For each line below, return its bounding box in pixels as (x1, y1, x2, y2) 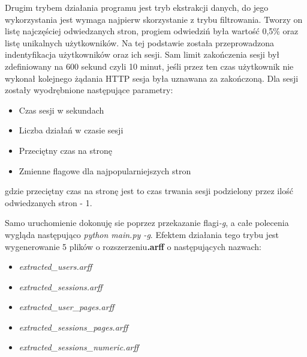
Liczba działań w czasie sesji (19, 124, 124, 136)
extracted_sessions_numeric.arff (19, 341, 139, 353)
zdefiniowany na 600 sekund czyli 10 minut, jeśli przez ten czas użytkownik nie (5, 59, 294, 72)
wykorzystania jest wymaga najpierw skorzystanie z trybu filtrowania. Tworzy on (5, 13, 303, 25)
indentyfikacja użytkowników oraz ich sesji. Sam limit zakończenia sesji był (5, 48, 280, 61)
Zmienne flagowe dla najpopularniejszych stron (19, 164, 191, 177)
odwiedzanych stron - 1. (5, 196, 92, 209)
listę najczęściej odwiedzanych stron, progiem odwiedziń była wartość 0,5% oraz (5, 25, 299, 37)
